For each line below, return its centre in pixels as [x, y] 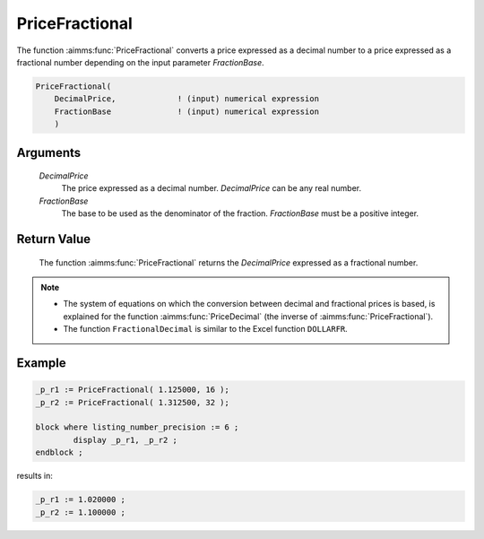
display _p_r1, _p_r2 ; [125, 440]
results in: [35, 476]
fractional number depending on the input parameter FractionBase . [140, 62]
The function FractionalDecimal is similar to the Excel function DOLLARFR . [206, 329]
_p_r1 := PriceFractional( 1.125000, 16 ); [133, 390]
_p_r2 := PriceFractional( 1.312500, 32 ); [133, 402]
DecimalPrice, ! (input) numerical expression [187, 99]
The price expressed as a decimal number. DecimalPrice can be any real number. [212, 188]
